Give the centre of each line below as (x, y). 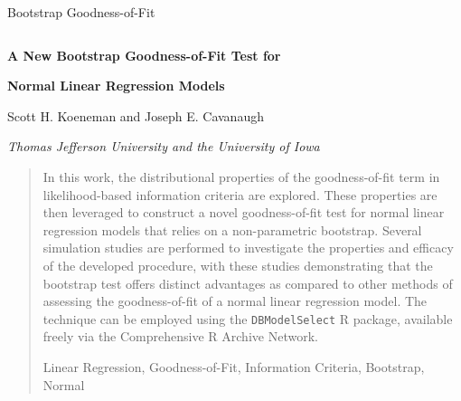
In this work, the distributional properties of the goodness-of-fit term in (241, 176)
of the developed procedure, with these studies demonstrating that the (238, 265)
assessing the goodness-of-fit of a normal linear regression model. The (235, 301)
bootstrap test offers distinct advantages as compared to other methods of (248, 283)
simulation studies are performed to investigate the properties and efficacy (248, 248)
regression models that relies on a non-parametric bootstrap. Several (232, 229)
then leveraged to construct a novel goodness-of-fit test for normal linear (244, 212)
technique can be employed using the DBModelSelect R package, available (248, 318)
